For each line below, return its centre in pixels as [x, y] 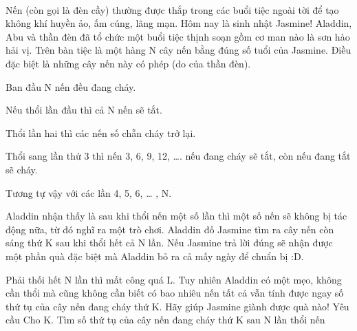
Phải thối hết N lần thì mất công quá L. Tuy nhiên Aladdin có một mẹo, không [174, 279]
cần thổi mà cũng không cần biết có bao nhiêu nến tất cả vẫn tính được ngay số [175, 293]
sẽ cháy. [22, 169]
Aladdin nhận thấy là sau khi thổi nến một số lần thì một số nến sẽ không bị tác [176, 216]
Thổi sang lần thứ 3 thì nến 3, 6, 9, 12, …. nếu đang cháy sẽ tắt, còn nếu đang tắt [178, 156]
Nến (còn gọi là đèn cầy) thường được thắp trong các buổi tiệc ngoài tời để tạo [172, 9]
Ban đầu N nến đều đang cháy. [71, 86]
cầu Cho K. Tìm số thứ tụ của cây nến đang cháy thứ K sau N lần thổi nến [165, 320]
